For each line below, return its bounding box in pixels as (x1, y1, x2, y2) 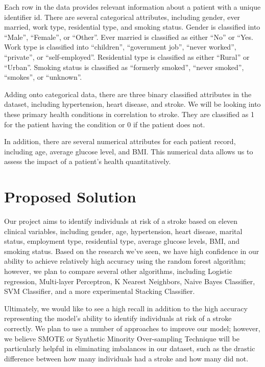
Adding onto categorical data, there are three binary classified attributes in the (4, 88, 252, 99)
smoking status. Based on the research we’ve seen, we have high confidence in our (4, 245, 259, 256)
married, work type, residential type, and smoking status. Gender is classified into (4, 21, 260, 32)
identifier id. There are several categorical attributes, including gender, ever (4, 11, 240, 22)
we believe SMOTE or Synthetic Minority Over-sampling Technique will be (4, 333, 239, 343)
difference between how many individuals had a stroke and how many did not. (4, 353, 249, 363)
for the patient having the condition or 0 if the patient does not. (4, 119, 205, 129)
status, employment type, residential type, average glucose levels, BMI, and (4, 236, 240, 246)
